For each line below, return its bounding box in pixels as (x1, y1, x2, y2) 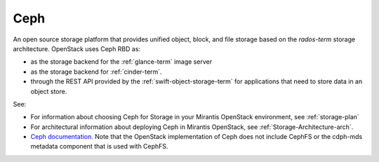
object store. (30, 87, 67, 95)
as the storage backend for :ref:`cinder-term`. (30, 67, 162, 76)
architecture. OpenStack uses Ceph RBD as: (13, 44, 140, 53)
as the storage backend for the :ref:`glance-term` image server (30, 58, 213, 66)
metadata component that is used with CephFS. (30, 142, 168, 151)
